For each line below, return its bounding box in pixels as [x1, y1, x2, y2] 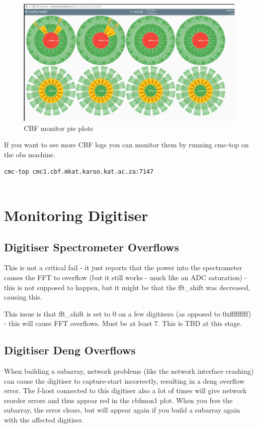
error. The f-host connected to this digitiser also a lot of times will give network [4, 385, 247, 396]
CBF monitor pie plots [24, 122, 93, 133]
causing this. [4, 292, 42, 302]
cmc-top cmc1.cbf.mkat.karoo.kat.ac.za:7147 [4, 168, 154, 175]
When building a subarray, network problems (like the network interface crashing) [4, 366, 254, 376]
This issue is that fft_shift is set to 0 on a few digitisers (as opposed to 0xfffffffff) [4, 308, 252, 319]
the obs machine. [4, 149, 56, 159]
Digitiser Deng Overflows [4, 342, 136, 358]
